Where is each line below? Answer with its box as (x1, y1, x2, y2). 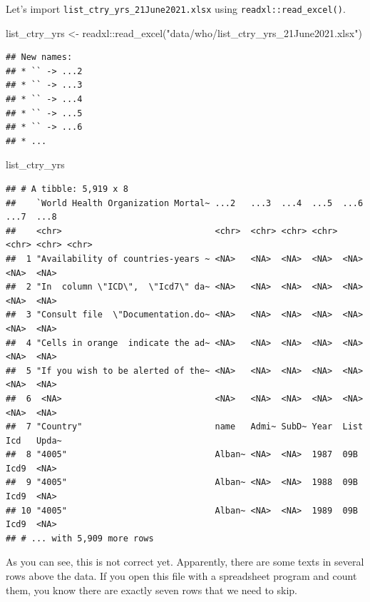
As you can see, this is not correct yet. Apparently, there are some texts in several (6, 554, 364, 569)
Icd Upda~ (6, 435, 62, 446)
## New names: (6, 52, 73, 63)
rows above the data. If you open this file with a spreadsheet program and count (6, 568, 357, 583)
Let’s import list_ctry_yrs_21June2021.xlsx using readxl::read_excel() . (6, 1, 346, 16)
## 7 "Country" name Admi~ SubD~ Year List (6, 422, 364, 432)
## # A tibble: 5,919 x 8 (6, 184, 128, 194)
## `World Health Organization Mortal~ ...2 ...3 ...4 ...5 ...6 (6, 198, 364, 208)
